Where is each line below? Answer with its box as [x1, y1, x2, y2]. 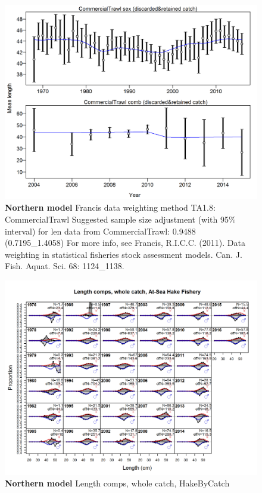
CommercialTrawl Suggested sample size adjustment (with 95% [5, 213, 236, 226]
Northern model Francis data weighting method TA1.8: [5, 201, 216, 214]
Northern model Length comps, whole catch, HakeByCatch [5, 477, 230, 489]
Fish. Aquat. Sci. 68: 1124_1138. [5, 260, 124, 272]
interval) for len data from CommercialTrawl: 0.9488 [5, 224, 196, 237]
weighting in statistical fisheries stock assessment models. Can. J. [5, 248, 242, 260]
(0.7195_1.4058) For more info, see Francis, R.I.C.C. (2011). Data [5, 236, 245, 249]
